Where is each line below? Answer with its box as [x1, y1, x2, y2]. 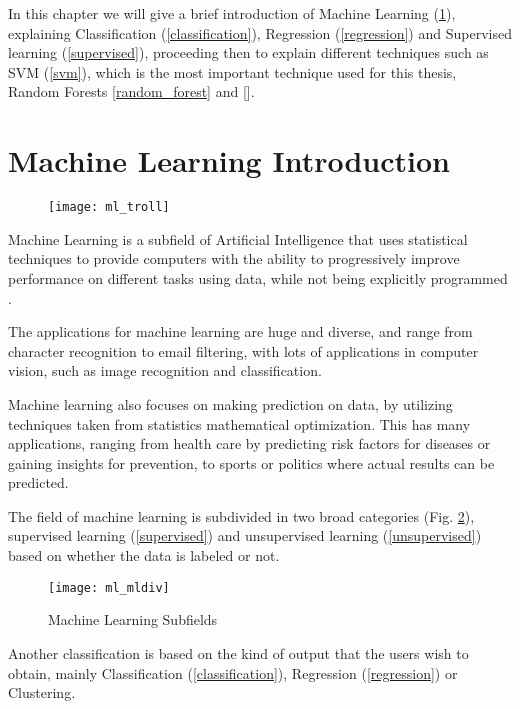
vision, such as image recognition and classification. [8, 360, 322, 381]
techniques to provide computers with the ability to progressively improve [8, 248, 460, 269]
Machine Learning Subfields [48, 609, 218, 630]
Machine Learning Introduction [8, 140, 450, 181]
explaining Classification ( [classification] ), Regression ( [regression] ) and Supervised [8, 22, 512, 43]
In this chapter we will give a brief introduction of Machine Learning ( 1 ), [8, 3, 456, 23]
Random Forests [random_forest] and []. [8, 81, 255, 102]
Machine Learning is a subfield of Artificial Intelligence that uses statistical [8, 228, 468, 249]
